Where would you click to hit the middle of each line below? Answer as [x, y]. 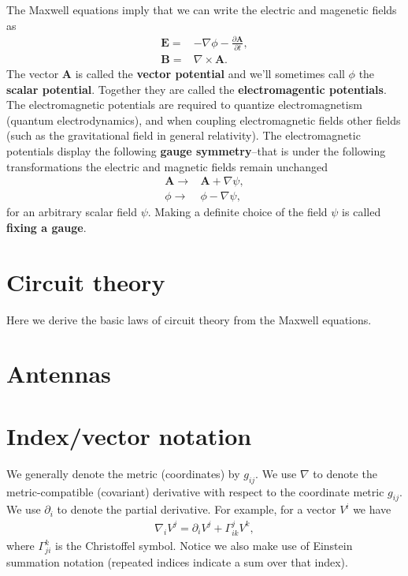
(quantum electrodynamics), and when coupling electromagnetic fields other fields [204, 120]
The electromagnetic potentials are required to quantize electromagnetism [184, 105]
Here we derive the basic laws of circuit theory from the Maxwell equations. [189, 319]
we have [372, 509]
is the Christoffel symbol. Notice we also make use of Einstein [204, 546]
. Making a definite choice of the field [237, 212]
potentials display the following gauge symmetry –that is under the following [196, 151]
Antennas [59, 374]
